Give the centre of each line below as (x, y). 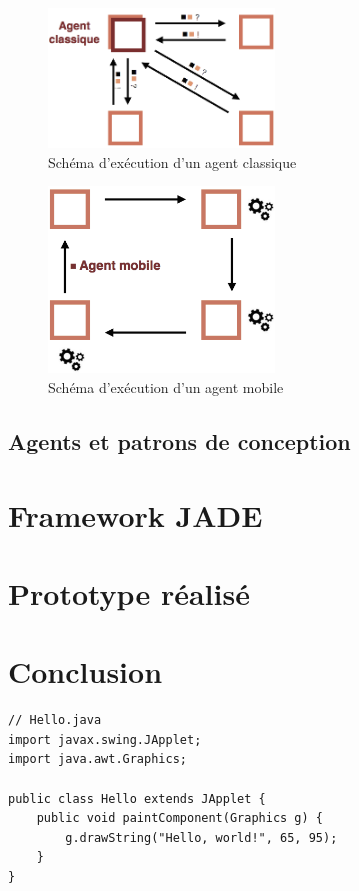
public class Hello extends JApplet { (137, 798)
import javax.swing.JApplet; (105, 739)
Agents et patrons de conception (179, 440)
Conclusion (85, 671)
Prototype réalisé (129, 592)
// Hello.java (55, 720)
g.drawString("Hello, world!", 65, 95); (201, 837)
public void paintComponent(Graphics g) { (179, 818)
